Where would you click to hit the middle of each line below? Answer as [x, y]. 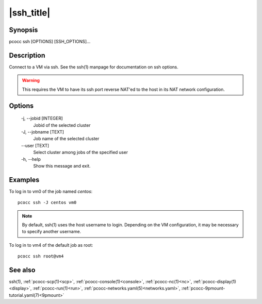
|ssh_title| [30, 13]
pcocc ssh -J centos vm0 [47, 203]
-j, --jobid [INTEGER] [42, 118]
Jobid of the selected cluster [62, 125]
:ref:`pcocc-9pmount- [203, 288]
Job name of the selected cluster [66, 139]
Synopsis [24, 30]
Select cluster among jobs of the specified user [81, 152]
